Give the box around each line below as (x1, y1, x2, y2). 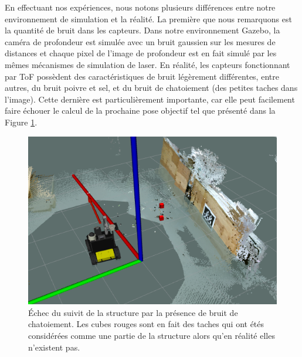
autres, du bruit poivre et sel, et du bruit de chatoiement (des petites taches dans (5, 81, 298, 94)
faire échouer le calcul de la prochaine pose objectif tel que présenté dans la (5, 104, 276, 117)
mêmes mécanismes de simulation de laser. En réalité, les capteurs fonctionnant (5, 58, 290, 70)
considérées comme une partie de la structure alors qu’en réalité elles (28, 329, 275, 342)
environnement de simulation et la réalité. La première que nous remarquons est (5, 12, 292, 25)
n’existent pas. (28, 341, 80, 353)
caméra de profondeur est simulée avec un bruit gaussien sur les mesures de (5, 35, 276, 47)
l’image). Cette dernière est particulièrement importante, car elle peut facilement (5, 93, 295, 105)
